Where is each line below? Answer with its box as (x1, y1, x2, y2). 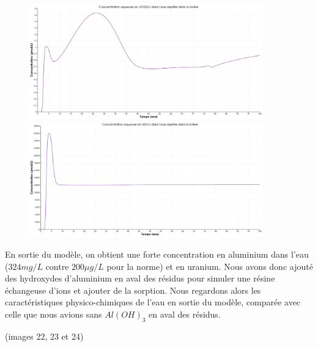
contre (45, 259, 69, 272)
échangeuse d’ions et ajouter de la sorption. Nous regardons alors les (5, 283, 261, 296)
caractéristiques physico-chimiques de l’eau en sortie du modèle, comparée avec (5, 296, 301, 308)
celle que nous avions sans (5, 308, 102, 321)
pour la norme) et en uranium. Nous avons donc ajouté (106, 259, 313, 272)
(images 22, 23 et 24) (5, 329, 84, 342)
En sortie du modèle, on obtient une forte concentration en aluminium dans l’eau (5, 248, 309, 261)
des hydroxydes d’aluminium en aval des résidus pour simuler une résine (5, 272, 275, 285)
